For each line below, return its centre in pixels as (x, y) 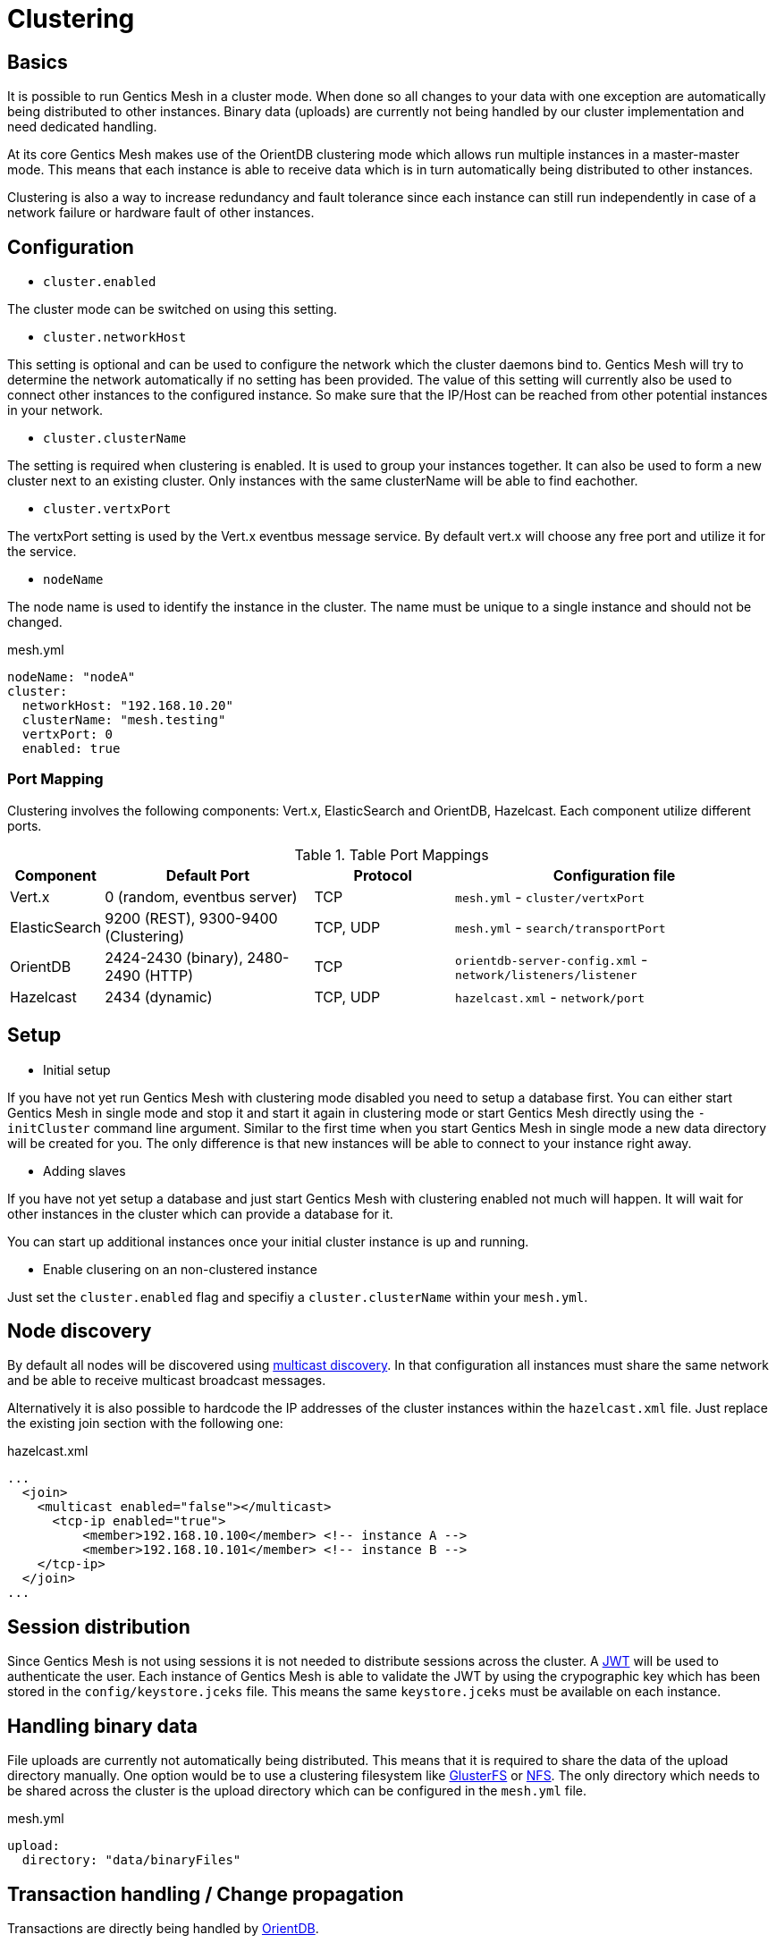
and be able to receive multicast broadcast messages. (167, 1381)
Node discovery (80, 1331)
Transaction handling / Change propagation (206, 1894)
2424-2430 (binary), (174, 957)
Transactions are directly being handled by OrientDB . (163, 1928)
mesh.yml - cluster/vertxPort (550, 896)
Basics (38, 62)
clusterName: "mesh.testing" (124, 720)
